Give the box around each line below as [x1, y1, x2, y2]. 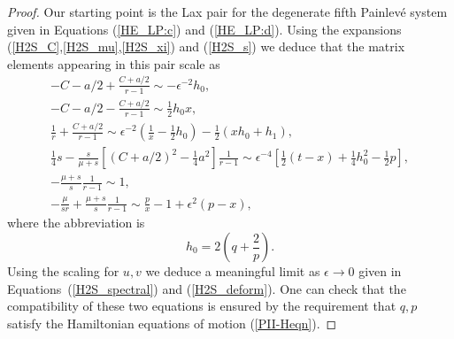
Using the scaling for [7, 262, 119, 281]
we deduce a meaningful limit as [145, 262, 320, 281]
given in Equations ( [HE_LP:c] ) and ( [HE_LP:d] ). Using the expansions [7, 19, 402, 38]
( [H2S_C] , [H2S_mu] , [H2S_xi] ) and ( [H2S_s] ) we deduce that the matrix [7, 37, 405, 56]
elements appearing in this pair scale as [7, 54, 220, 73]
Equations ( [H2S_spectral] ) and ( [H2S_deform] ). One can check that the [7, 279, 406, 297]
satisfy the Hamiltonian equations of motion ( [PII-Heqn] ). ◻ [7, 313, 337, 332]
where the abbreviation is [7, 213, 145, 232]
